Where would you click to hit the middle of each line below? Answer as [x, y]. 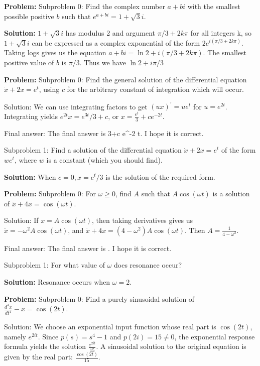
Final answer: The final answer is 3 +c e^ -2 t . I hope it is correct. [104, 133]
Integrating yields [31, 116]
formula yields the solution [45, 346]
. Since [48, 336]
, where [26, 159]
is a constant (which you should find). [104, 159]
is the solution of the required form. [160, 176]
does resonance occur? [148, 265]
